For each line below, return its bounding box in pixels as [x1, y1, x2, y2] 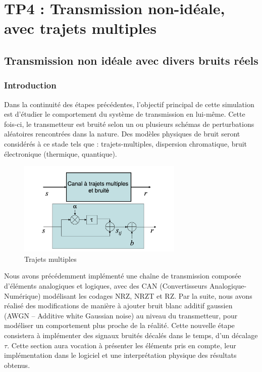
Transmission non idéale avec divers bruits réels [4, 52, 258, 68]
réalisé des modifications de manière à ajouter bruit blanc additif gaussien [4, 300, 233, 311]
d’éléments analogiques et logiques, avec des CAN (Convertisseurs [4, 281, 207, 291]
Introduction [4, 79, 57, 91]
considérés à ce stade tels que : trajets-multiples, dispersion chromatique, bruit [4, 138, 247, 149]
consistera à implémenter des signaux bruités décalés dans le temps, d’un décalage [4, 330, 258, 340]
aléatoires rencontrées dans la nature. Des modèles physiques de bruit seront [4, 128, 240, 139]
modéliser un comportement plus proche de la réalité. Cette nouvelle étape [4, 320, 235, 331]
